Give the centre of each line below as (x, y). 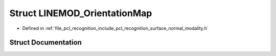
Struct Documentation (45, 43)
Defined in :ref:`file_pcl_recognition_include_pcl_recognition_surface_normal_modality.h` (116, 28)
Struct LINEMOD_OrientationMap (81, 13)
